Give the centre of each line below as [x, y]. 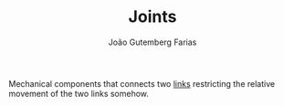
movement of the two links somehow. [79, 93]
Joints [153, 17]
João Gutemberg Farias [153, 42]
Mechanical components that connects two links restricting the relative [142, 83]
